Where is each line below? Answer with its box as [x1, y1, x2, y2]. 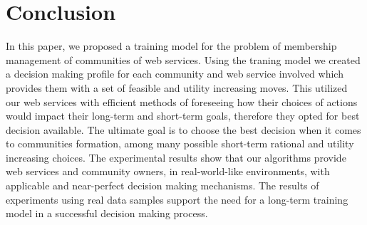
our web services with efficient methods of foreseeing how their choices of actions [6, 94, 358, 109]
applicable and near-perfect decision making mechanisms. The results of [6, 178, 319, 193]
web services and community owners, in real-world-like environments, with [6, 164, 330, 179]
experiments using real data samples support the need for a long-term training [6, 192, 348, 206]
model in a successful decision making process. [6, 206, 208, 221]
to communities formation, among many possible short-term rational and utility [6, 136, 354, 151]
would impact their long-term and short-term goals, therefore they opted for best [6, 108, 360, 123]
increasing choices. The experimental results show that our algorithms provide [6, 150, 346, 164]
